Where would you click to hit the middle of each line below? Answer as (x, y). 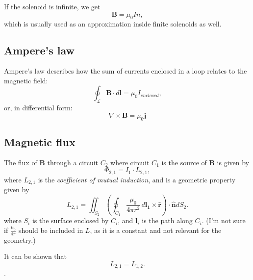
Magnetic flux (40, 141)
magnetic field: (26, 80)
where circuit (130, 162)
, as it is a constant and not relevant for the (156, 230)
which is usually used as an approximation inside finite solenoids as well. (113, 24)
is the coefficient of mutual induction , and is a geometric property (137, 179)
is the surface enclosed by (70, 220)
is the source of (184, 162)
